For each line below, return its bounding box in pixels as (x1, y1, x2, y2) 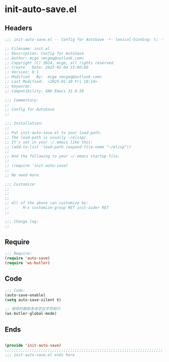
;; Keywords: (5, 83, 32, 89)
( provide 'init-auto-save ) (5, 343, 62, 348)
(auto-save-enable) (5, 292, 46, 298)
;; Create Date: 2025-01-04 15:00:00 (5, 65, 89, 70)
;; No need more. (5, 172, 41, 177)
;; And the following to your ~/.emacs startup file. (5, 154, 121, 159)
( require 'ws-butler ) (5, 260, 50, 266)
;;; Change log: (5, 219, 39, 224)
